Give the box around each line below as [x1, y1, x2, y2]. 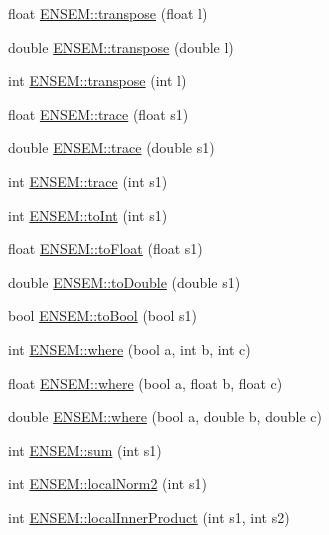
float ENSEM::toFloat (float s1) [8, 238, 203, 259]
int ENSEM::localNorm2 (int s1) [8, 473, 207, 494]
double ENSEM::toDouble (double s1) [8, 271, 241, 292]
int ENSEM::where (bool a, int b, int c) [8, 338, 251, 359]
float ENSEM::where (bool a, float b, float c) [8, 372, 283, 393]
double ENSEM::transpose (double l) [8, 36, 234, 57]
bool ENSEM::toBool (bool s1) [8, 305, 197, 326]
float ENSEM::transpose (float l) [8, 3, 208, 23]
